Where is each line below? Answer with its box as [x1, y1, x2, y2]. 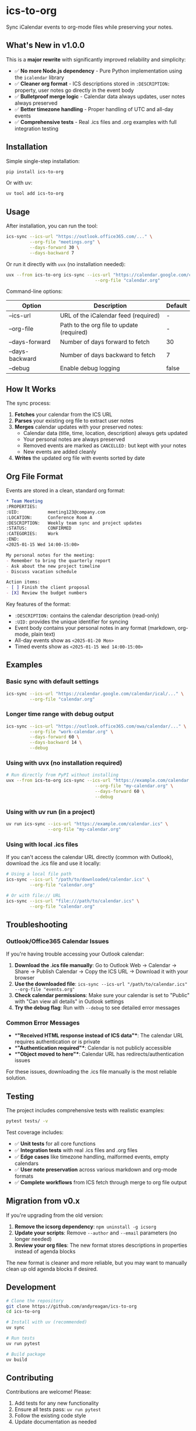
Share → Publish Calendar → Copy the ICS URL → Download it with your [14, 968, 188, 975]
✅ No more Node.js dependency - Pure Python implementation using [14, 67, 183, 74]
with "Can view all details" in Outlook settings [14, 998, 124, 1005]
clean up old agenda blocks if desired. [6, 1265, 98, 1273]
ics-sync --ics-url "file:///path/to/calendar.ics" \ [6, 898, 140, 904]
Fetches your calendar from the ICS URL [14, 411, 113, 418]
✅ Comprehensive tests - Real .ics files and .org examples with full [14, 118, 177, 125]
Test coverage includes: [6, 1129, 64, 1136]
